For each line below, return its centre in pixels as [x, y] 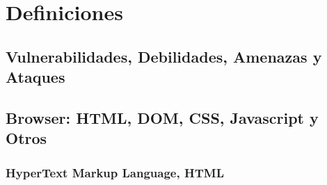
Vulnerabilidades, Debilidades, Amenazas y [164, 56]
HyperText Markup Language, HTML [115, 172]
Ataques [35, 77]
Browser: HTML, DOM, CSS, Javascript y [162, 117]
